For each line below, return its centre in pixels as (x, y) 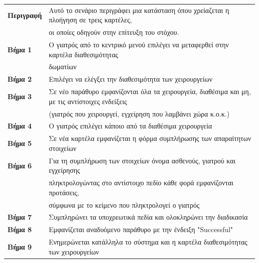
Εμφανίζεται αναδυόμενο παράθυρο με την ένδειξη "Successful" (141, 229)
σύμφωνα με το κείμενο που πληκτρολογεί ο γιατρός (124, 204)
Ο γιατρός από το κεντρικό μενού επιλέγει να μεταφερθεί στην (139, 45)
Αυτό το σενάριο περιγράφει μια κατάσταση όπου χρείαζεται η (139, 10)
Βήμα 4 (20, 126)
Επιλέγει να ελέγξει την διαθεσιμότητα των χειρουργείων (130, 79)
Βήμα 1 (20, 49)
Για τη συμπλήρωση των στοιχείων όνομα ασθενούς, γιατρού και (142, 160)
